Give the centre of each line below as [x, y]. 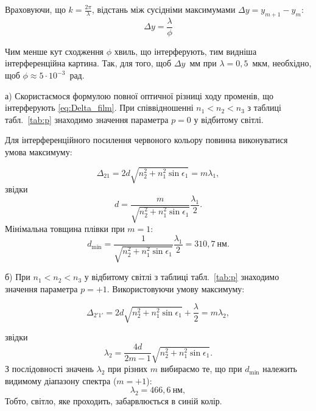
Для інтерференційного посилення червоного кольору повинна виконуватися [146, 140]
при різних [128, 369]
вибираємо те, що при [201, 369]
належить [280, 369]
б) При [18, 277]
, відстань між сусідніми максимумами [164, 9]
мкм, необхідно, [282, 63]
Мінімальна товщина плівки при [65, 229]
